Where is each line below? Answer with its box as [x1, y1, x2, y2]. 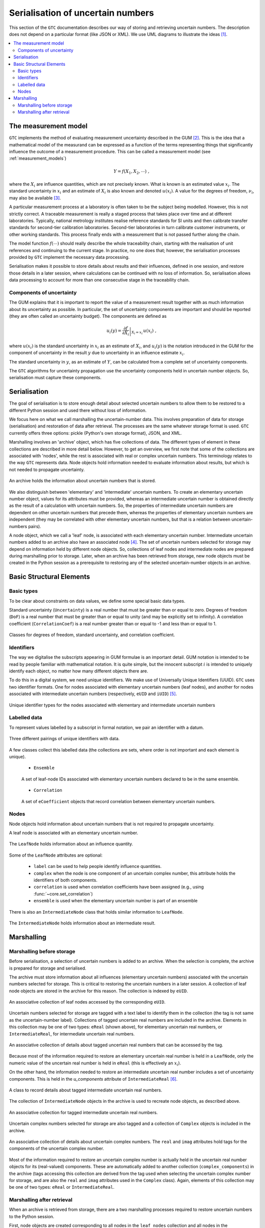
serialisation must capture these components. [9, 375, 102, 381]
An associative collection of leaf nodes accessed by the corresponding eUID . [9, 999, 166, 1005]
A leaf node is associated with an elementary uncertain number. [9, 830, 138, 836]
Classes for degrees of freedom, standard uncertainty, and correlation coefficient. [9, 632, 175, 638]
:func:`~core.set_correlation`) [33, 891, 93, 896]
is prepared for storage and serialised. [9, 965, 86, 971]
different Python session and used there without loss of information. [9, 407, 147, 413]
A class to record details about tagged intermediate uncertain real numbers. [9, 1087, 162, 1093]
